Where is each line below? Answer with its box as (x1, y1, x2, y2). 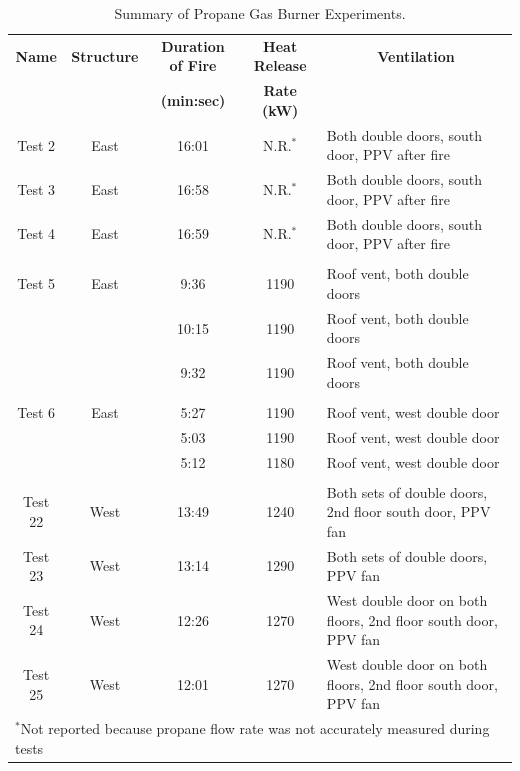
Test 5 (17, 273, 56, 294)
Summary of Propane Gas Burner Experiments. (114, 3, 406, 23)
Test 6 (17, 401, 56, 422)
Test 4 (17, 223, 56, 244)
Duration (161, 35, 225, 56)
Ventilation (377, 45, 455, 66)
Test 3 (17, 178, 56, 199)
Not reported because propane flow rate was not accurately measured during (20, 718, 490, 739)
